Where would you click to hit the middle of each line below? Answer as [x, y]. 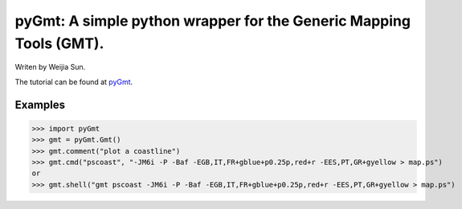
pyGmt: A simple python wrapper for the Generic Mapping [213, 21]
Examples [40, 104]
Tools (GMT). [59, 43]
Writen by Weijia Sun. [50, 67]
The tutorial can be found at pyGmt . [74, 82]
